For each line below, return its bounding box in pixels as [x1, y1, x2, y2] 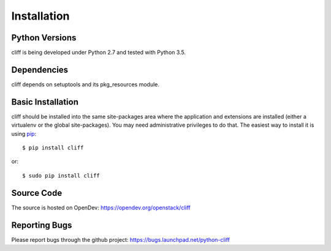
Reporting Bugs [11, 220, 72, 230]
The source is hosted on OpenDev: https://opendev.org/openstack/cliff [11, 204, 191, 211]
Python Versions [11, 32, 77, 43]
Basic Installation [11, 97, 79, 107]
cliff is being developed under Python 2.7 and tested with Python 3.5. [11, 49, 186, 56]
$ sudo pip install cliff [22, 172, 101, 179]
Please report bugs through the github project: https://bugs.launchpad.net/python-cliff [11, 236, 230, 243]
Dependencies [11, 64, 69, 75]
